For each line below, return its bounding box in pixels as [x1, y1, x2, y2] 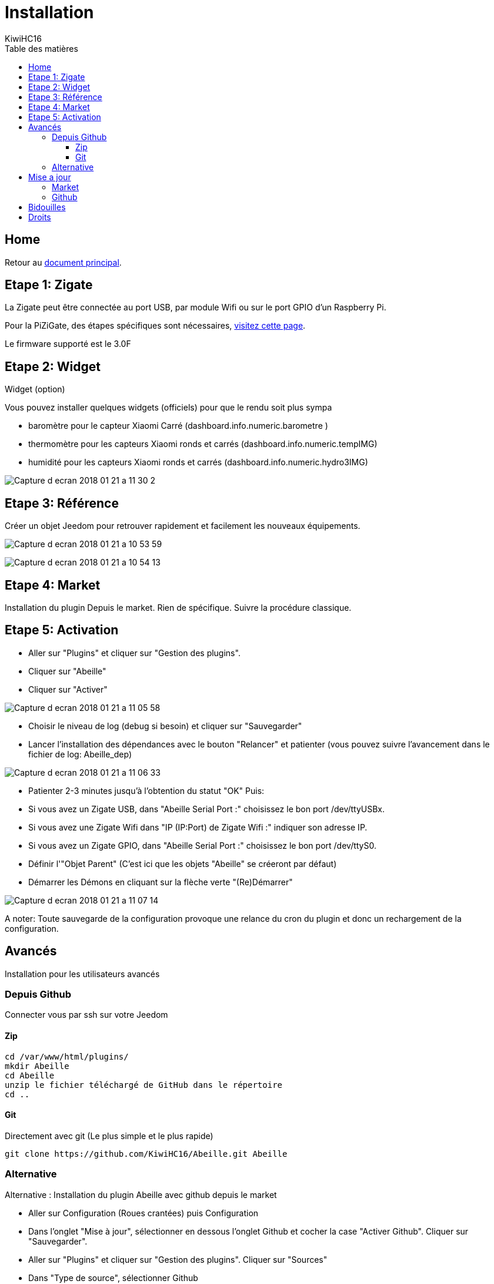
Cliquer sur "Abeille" [28, 666, 106, 676]
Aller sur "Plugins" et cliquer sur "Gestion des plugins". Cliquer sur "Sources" [28, 1254, 328, 1265]
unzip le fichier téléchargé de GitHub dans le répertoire [5, 1080, 283, 1090]
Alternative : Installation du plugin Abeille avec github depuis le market [5, 1189, 277, 1200]
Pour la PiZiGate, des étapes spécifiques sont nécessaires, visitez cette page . [5, 320, 306, 331]
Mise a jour [28, 171, 71, 182]
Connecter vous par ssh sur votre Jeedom [5, 1010, 168, 1020]
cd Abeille [5, 1070, 55, 1080]
